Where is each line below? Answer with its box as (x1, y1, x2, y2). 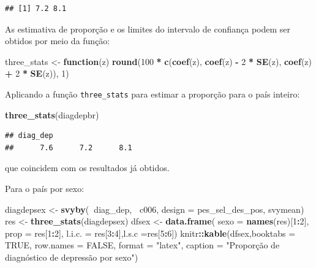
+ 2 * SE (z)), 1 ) (5, 67, 69, 80)
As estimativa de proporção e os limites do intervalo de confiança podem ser (5, 22, 290, 35)
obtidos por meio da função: (5, 34, 110, 47)
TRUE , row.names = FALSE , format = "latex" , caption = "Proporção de (5, 239, 280, 251)
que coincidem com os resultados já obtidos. (5, 161, 170, 174)
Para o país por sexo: (5, 182, 85, 194)
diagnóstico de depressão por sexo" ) (5, 250, 138, 263)
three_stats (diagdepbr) (5, 108, 99, 121)
